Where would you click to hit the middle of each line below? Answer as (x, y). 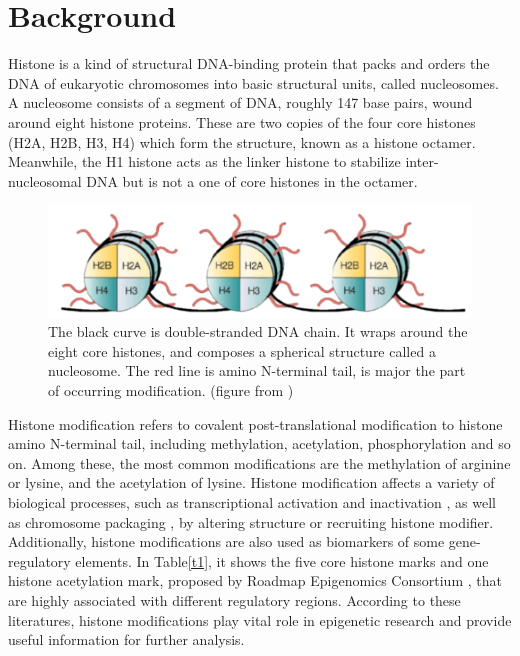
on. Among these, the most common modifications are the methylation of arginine (259, 462)
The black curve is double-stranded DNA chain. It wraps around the (258, 331)
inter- (422, 161)
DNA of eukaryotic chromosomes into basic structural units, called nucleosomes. (253, 82)
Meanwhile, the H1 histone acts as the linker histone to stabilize (204, 161)
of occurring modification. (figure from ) (171, 390)
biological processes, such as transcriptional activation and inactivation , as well (252, 502)
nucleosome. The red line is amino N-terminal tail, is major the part (257, 370)
